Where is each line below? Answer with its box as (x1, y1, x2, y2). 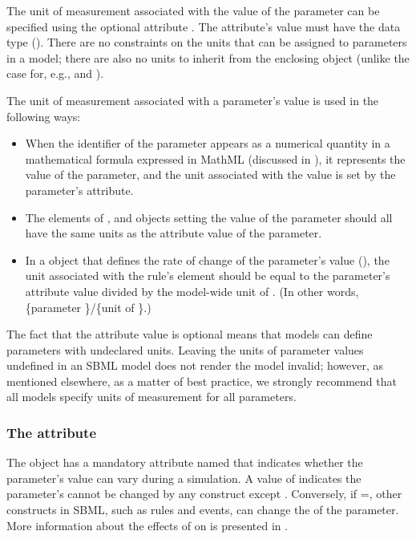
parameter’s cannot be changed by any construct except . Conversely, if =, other (6, 485, 402, 502)
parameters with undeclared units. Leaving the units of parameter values (6, 341, 364, 358)
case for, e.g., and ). (6, 65, 104, 82)
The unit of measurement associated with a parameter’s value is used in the (6, 91, 379, 108)
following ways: (6, 107, 81, 124)
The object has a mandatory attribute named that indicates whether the (6, 454, 363, 471)
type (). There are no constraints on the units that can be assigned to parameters (6, 34, 407, 51)
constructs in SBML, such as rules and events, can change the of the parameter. (6, 501, 399, 518)
